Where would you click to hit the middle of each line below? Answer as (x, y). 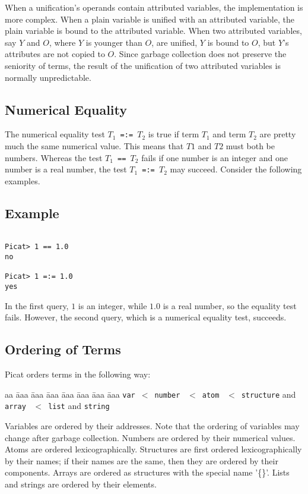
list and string (79, 406)
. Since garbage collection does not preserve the (200, 54)
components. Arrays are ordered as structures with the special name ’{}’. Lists (147, 472)
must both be (250, 146)
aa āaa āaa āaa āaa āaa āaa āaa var (70, 394)
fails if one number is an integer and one (215, 157)
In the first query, (37, 305)
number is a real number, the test (66, 169)
